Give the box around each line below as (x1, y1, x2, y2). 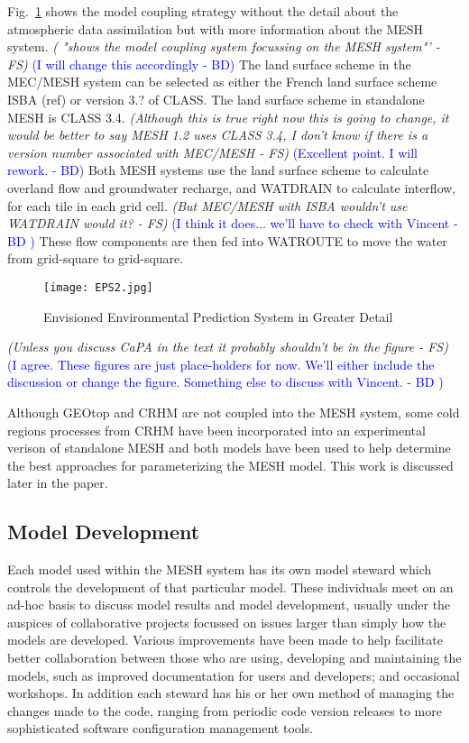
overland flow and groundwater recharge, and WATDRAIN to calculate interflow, (7, 178, 456, 197)
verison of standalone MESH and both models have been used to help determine (7, 438, 451, 457)
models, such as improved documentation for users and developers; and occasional (7, 665, 460, 684)
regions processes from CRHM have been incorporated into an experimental (7, 420, 426, 439)
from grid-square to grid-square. (7, 249, 184, 268)
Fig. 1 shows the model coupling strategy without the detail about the (7, 2, 399, 20)
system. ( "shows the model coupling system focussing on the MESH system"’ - (7, 37, 440, 56)
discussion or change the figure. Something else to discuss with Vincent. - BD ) (7, 372, 444, 391)
